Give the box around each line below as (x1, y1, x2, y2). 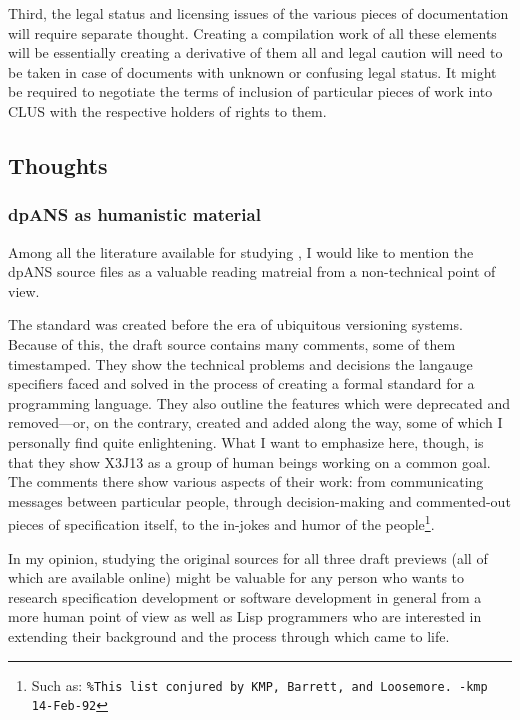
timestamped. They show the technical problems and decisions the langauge (8, 353, 473, 374)
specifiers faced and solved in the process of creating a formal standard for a (8, 373, 475, 394)
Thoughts (8, 149, 108, 180)
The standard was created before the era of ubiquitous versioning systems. (8, 314, 463, 335)
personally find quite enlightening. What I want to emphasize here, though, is (8, 431, 484, 452)
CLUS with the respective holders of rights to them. (8, 100, 327, 121)
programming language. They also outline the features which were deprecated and (8, 392, 511, 413)
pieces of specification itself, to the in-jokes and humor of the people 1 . (8, 511, 435, 534)
